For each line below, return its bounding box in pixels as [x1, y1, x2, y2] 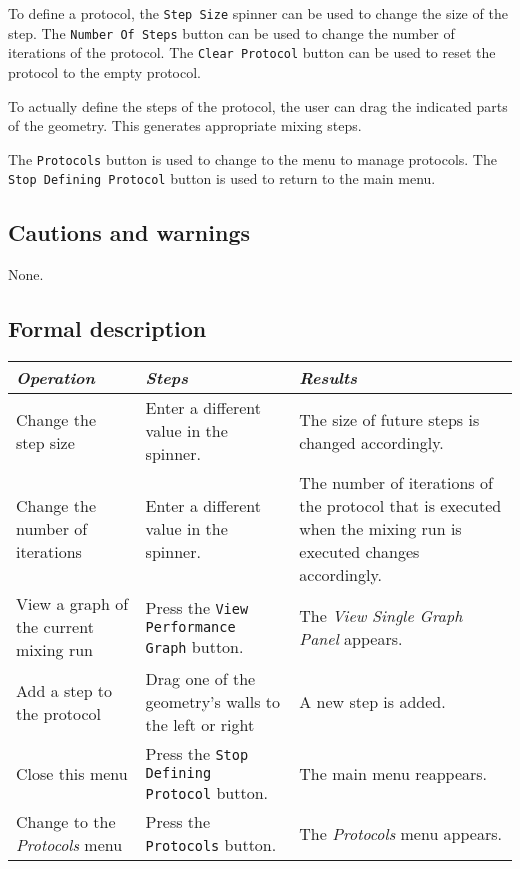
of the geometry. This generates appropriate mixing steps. [8, 115, 362, 136]
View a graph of [16, 592, 129, 616]
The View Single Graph [299, 603, 463, 627]
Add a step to [16, 678, 113, 702]
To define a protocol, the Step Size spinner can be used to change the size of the [8, 3, 508, 23]
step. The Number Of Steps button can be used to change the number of [8, 22, 455, 43]
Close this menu [16, 761, 128, 785]
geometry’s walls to [145, 690, 281, 714]
